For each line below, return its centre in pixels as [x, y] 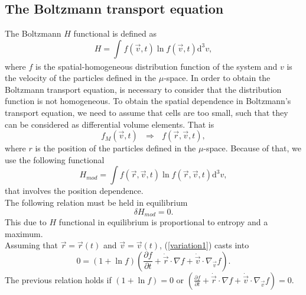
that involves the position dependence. [74, 191]
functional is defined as [115, 33]
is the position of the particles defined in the [115, 148]
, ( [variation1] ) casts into [204, 245]
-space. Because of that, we [252, 148]
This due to [26, 221]
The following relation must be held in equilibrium [96, 202]
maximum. [24, 233]
